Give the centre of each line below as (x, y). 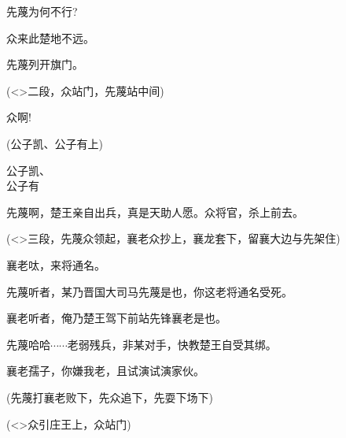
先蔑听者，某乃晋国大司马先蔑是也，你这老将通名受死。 (149, 291)
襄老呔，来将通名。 (56, 264)
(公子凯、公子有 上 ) (55, 143)
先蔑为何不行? (42, 11)
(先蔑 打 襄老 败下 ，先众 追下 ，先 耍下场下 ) (110, 397)
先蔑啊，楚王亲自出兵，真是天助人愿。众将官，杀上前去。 (155, 212)
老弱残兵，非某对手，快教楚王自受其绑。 (172, 344)
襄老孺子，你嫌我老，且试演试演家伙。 (105, 371)
